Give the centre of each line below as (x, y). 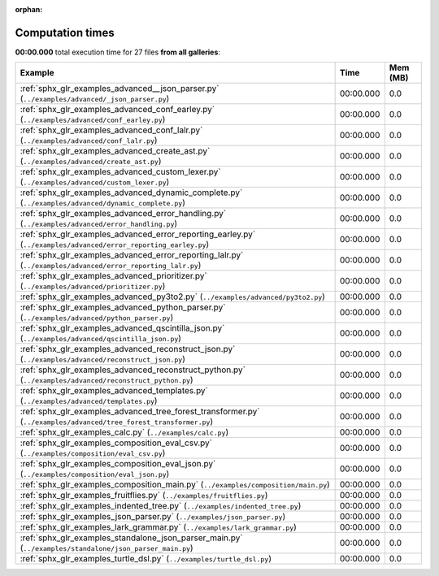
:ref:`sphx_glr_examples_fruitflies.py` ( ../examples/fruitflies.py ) (144, 496)
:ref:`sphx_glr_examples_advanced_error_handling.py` (123, 214)
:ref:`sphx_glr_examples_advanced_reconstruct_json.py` (128, 349)
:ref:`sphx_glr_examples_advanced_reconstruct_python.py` (133, 370)
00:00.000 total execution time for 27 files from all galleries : (118, 52)
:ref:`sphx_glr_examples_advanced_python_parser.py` (123, 307)
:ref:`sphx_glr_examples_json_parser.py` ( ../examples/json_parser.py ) (153, 517)
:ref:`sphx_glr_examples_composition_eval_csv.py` (116, 443)
